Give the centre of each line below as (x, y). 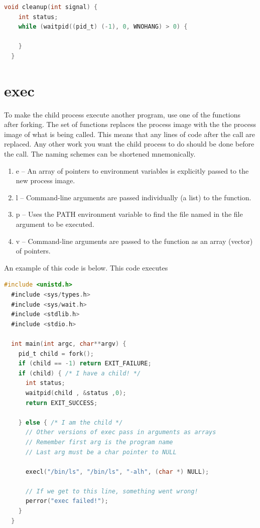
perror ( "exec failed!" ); (67, 501)
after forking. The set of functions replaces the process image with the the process (130, 124)
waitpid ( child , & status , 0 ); (76, 393)
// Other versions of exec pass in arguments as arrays (121, 432)
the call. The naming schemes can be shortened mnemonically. (100, 154)
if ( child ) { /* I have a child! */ (80, 373)
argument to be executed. (55, 224)
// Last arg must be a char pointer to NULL (101, 452)
